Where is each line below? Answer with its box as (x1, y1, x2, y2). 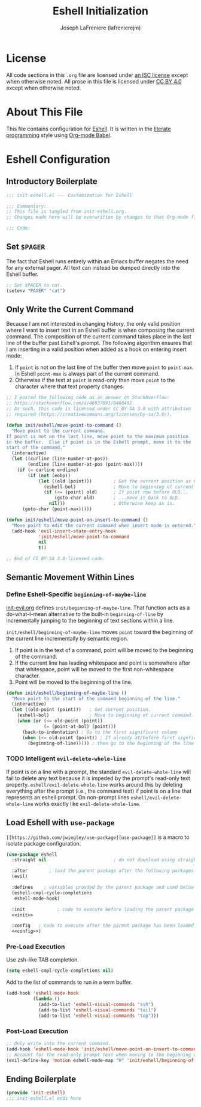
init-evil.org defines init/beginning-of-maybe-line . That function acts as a (6, 604, 190, 611)
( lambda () (32, 996, 60, 1002)
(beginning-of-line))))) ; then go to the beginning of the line (28, 740, 194, 746)
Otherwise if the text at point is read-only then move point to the (14, 377, 175, 384)
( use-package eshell (6, 852, 58, 858)
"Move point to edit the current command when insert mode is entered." (11, 522, 197, 528)
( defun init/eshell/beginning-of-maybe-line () (6, 690, 127, 696)
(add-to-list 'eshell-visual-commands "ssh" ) (38, 1002, 154, 1008)
